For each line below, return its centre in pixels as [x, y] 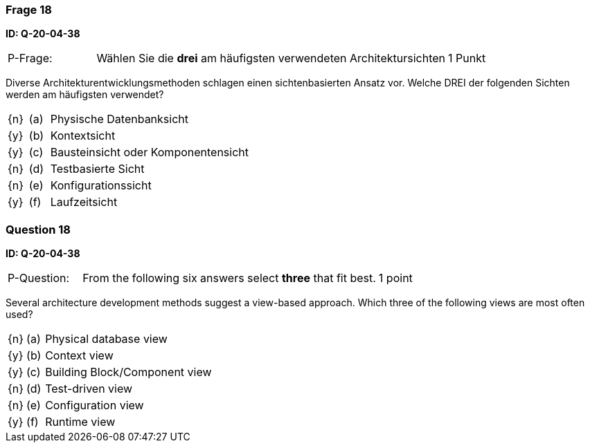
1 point [395, 278]
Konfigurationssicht [101, 186]
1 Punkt [467, 58]
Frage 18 [29, 10]
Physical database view [106, 339]
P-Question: [39, 278]
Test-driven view [89, 389]
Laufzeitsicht [84, 202]
